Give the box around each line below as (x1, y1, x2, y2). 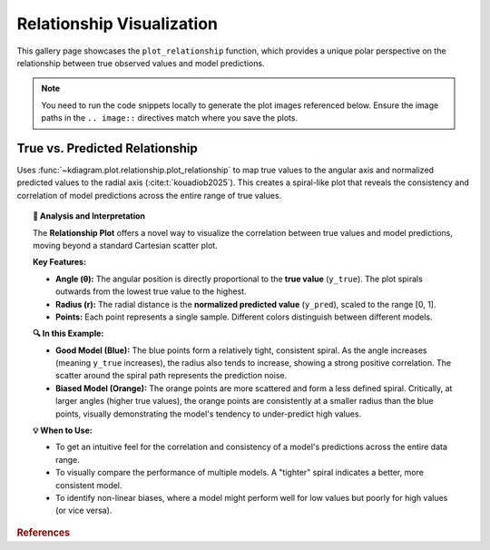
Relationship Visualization (16, 14, 218, 34)
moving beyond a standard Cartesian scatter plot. (33, 240, 218, 250)
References (16, 526, 71, 539)
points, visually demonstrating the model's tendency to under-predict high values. (55, 408, 362, 419)
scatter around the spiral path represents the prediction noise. (55, 370, 288, 381)
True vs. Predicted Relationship (16, 141, 199, 156)
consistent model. (55, 479, 122, 490)
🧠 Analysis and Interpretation (33, 211, 145, 221)
